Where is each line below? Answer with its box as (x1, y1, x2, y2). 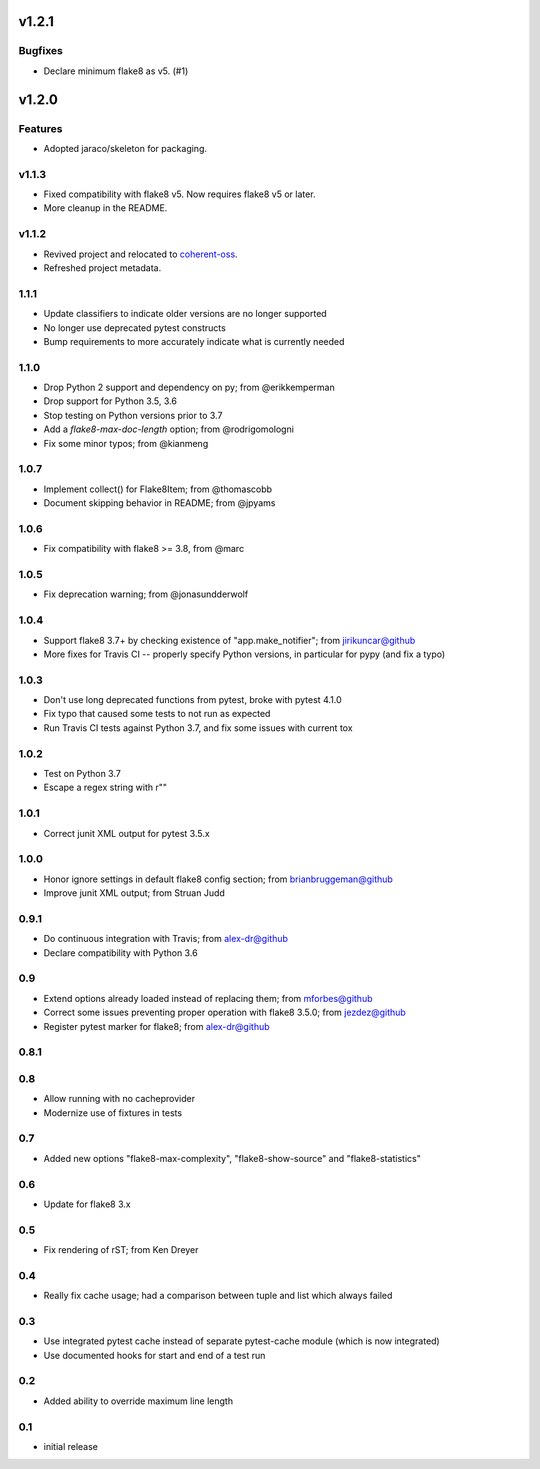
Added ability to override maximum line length (43, 1395, 234, 1407)
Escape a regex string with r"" (43, 781, 168, 794)
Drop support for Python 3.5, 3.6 (43, 395, 177, 407)
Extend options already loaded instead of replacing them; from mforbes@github (43, 992, 373, 1004)
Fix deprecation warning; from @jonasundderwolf (43, 588, 249, 600)
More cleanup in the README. (43, 202, 168, 214)
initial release (43, 1441, 99, 1452)
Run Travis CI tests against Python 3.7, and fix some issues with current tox (43, 721, 354, 734)
